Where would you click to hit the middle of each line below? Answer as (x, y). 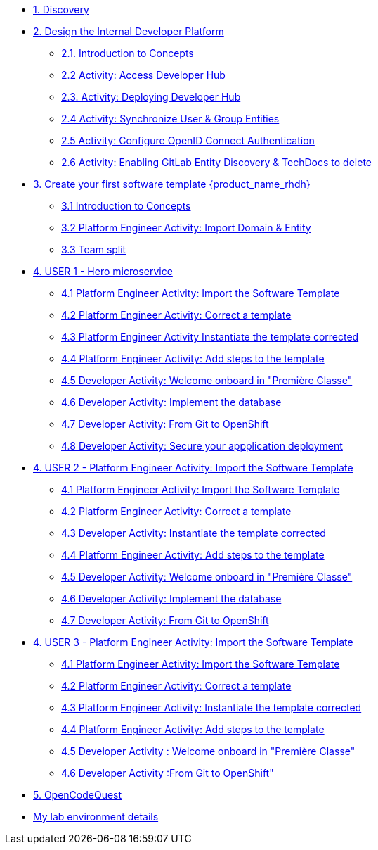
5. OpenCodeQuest (78, 795)
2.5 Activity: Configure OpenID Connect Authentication (188, 140)
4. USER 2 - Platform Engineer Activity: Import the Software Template (193, 468)
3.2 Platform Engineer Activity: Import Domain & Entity (186, 228)
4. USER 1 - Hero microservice (103, 271)
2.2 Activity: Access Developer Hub (143, 75)
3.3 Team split (94, 249)
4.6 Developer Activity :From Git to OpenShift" (168, 773)
